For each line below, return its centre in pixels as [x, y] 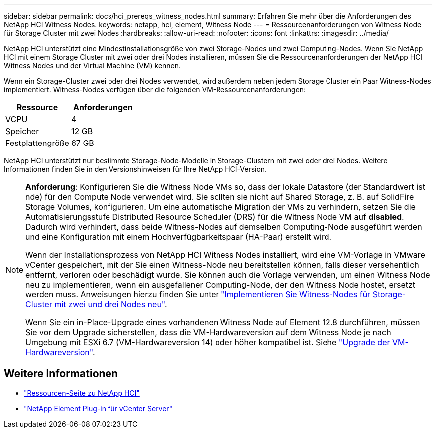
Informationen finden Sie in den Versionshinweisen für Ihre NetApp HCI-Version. [136, 169]
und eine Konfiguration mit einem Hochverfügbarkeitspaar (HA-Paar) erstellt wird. [179, 237]
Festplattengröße [37, 143]
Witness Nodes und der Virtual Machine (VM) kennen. [93, 66]
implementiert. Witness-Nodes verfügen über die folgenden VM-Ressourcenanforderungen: [155, 89]
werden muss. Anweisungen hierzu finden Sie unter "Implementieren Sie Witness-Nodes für [198, 294]
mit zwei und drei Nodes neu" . [111, 304]
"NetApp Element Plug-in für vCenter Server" [98, 408]
